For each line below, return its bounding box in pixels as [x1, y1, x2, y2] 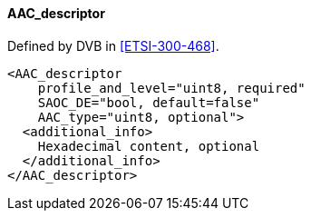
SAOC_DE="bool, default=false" [37, 94, 260, 110]
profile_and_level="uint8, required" [37, 80, 306, 95]
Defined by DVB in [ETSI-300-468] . [7, 37, 219, 54]
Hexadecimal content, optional [37, 138, 260, 154]
